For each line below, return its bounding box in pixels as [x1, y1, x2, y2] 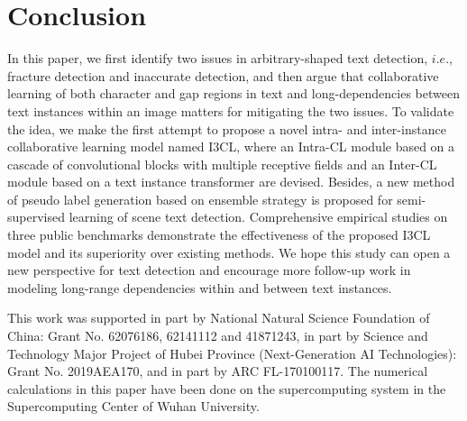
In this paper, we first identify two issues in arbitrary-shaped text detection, [7, 49, 428, 68]
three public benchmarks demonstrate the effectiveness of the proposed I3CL [7, 225, 431, 244]
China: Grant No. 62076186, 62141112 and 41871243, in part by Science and [7, 326, 428, 345]
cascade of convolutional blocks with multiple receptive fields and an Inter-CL [7, 154, 437, 173]
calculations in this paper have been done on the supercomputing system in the [7, 379, 446, 398]
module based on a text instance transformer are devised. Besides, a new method [7, 172, 455, 191]
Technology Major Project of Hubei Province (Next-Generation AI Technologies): [7, 343, 457, 362]
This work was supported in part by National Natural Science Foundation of [7, 308, 430, 327]
